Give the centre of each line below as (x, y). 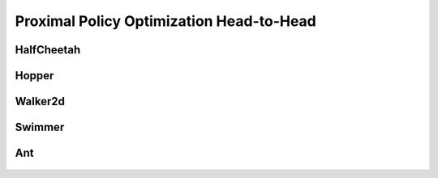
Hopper (34, 76)
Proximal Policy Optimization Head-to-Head (165, 21)
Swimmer (40, 127)
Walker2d (40, 102)
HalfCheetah (48, 50)
